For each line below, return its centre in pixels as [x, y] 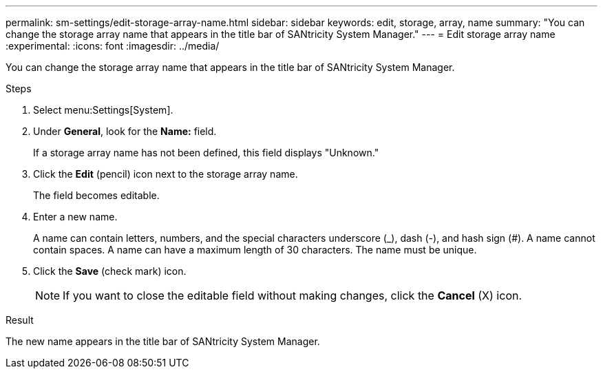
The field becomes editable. [96, 195]
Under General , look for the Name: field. [125, 131]
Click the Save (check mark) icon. [110, 271]
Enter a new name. [75, 217]
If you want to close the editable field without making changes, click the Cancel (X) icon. [293, 295]
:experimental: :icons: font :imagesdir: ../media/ [113, 46]
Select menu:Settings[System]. [103, 110]
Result [20, 320]
